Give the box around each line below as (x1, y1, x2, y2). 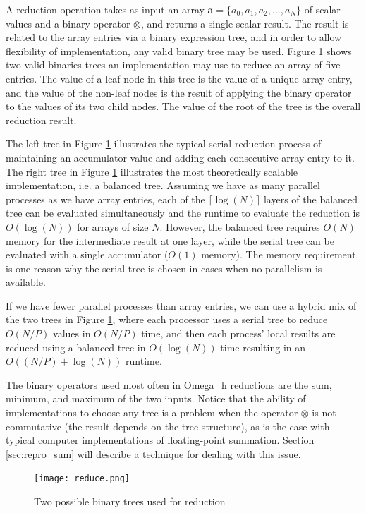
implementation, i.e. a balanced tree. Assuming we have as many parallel (6, 178, 320, 193)
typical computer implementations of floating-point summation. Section (6, 433, 315, 447)
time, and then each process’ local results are (141, 326, 336, 341)
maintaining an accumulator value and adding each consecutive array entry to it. (6, 150, 355, 164)
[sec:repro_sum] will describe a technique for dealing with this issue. (6, 446, 301, 461)
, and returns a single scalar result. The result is (140, 16, 349, 30)
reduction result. (6, 112, 77, 127)
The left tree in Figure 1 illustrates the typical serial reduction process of (6, 136, 322, 151)
